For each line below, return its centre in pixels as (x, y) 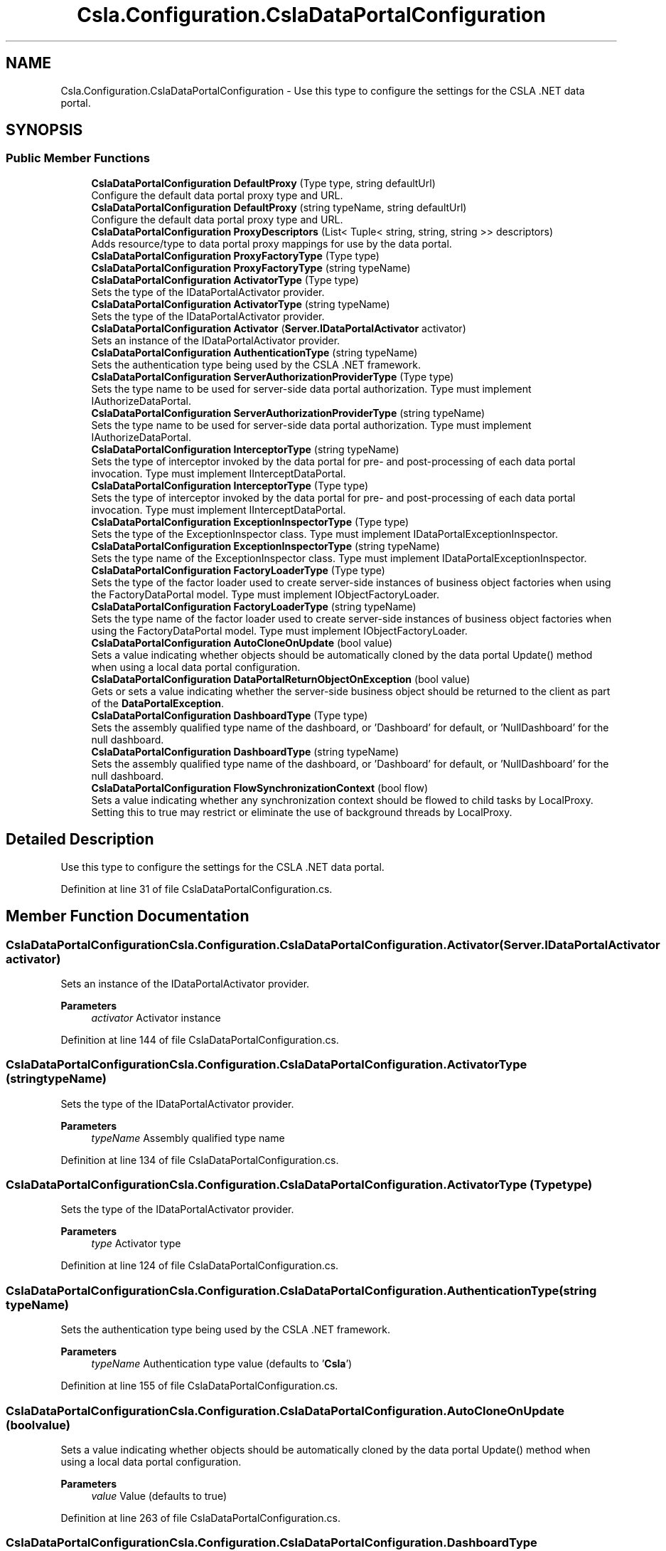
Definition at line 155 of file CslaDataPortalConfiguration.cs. (199, 1386)
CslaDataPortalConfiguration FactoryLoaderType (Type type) (238, 570)
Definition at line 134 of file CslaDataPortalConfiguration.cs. (200, 1160)
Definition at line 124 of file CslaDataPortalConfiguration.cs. (200, 1266)
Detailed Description (80, 840)
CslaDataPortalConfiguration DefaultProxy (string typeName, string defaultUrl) (279, 207)
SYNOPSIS (44, 130)
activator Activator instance (156, 1017)
